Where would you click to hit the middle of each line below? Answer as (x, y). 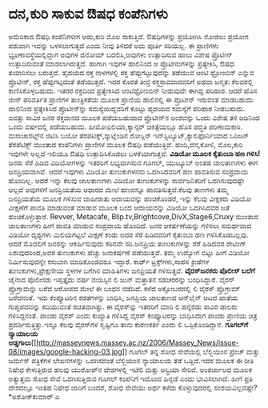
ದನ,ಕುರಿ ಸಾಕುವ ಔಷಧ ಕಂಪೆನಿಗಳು (88, 14)
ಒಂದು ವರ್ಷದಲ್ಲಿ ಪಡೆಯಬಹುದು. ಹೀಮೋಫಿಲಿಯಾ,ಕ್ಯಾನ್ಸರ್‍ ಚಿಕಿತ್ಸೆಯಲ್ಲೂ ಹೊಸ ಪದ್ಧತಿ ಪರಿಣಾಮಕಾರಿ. (125, 126)
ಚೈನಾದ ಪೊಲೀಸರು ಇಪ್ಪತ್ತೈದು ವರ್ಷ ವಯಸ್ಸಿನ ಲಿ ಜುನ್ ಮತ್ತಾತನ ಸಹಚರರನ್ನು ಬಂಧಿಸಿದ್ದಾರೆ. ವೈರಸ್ (122, 279)
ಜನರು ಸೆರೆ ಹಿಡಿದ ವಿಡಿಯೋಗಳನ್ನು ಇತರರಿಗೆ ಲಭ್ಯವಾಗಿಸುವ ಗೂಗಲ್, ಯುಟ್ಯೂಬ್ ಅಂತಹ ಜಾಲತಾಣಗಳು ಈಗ (133, 162)
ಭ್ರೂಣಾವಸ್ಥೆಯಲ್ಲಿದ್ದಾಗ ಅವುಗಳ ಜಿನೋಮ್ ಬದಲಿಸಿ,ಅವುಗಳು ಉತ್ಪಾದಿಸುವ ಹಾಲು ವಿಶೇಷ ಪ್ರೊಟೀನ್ (121, 54)
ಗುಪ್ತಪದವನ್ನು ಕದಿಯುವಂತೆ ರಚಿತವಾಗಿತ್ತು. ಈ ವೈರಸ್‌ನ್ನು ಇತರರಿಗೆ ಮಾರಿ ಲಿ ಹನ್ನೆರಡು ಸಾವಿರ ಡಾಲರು (123, 306)
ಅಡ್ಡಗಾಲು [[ (22, 342)
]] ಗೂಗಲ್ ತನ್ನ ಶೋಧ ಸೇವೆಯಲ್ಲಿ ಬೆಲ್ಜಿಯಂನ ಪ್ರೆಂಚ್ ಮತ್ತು (191, 351)
